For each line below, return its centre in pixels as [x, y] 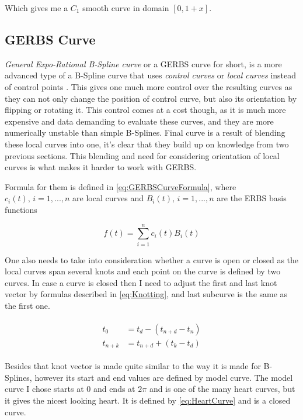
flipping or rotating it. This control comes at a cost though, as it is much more [145, 110]
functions [21, 209]
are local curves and [108, 198]
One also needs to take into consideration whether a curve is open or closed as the [152, 259]
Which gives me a [36, 8]
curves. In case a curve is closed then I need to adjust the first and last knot [141, 282]
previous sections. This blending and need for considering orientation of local [142, 155]
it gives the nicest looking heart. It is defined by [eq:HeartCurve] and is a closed [148, 400]
